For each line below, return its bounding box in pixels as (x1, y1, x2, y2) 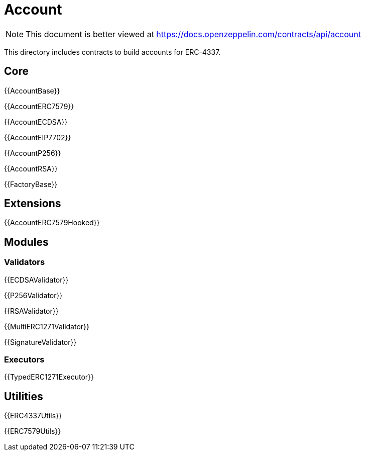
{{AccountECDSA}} (4, 117, 68, 126)
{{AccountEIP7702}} (4, 133, 71, 142)
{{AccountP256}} (4, 148, 61, 157)
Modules (4, 235, 49, 248)
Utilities (4, 390, 43, 403)
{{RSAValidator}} (4, 306, 59, 315)
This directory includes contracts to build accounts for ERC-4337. (4, 47, 221, 56)
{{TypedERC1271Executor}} (4, 373, 94, 382)
